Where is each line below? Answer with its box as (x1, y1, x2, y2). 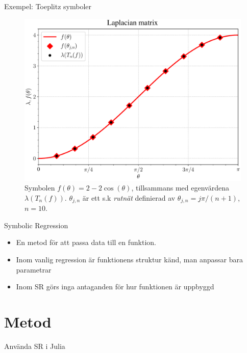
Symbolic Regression (4, 220, 68, 230)
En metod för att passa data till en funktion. (16, 237, 156, 248)
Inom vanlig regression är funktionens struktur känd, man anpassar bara (16, 254, 243, 265)
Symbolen (24, 182, 55, 193)
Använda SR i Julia (4, 340, 65, 351)
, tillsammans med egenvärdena (131, 182, 229, 193)
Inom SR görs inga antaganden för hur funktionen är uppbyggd (16, 281, 214, 292)
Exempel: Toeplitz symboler (4, 1, 92, 11)
